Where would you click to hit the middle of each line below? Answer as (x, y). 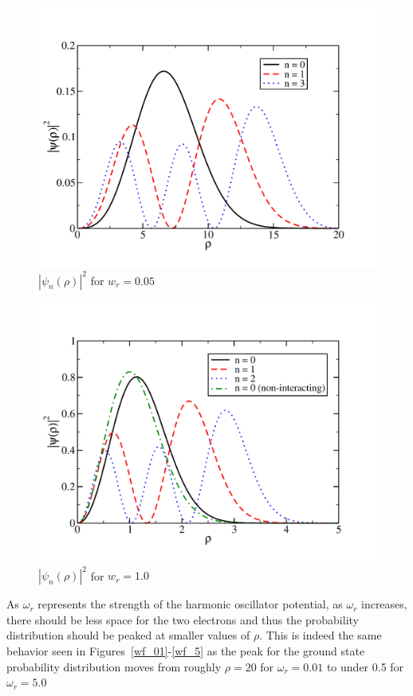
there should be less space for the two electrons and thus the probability (183, 619)
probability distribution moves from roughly (114, 666)
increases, (384, 604)
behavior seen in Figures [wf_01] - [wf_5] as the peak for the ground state (186, 651)
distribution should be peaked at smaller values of (128, 635)
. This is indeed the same (321, 635)
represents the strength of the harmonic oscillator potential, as (190, 604)
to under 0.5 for (365, 666)
